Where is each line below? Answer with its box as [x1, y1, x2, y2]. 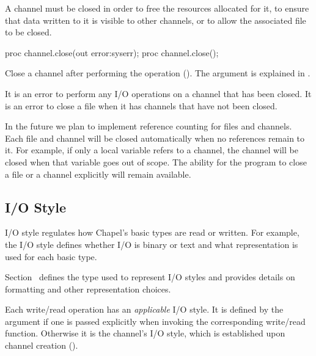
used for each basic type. [5, 250, 97, 263]
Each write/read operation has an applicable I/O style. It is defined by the [5, 303, 284, 316]
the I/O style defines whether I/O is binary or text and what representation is [5, 238, 298, 250]
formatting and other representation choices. [5, 282, 171, 295]
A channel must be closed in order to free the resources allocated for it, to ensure [5, 2, 309, 14]
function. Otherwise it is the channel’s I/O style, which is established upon [5, 327, 285, 340]
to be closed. [5, 26, 52, 38]
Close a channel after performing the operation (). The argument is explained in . [5, 67, 310, 79]
